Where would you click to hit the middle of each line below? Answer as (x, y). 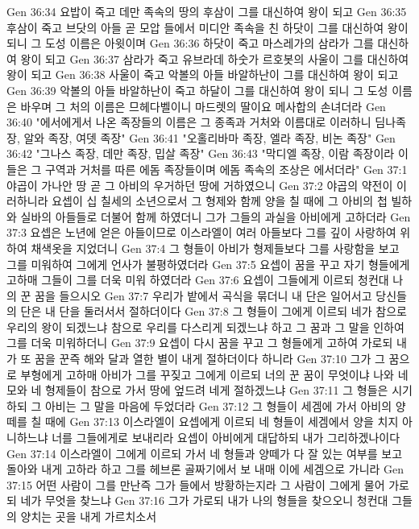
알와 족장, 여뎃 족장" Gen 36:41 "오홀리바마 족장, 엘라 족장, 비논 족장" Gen (209, 137)
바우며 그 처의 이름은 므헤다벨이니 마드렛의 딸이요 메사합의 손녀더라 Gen (203, 106)
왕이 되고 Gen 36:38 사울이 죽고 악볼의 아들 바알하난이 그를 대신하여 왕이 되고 (203, 74)
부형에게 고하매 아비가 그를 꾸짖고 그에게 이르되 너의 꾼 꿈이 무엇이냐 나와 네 (214, 374)
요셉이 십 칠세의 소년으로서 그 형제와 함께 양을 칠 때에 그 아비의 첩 (220, 201)
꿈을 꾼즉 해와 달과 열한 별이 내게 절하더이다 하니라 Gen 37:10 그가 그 (210, 359)
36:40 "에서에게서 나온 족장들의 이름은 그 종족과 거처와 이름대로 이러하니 (189, 122)
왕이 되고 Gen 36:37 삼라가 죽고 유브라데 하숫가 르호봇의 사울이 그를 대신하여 (215, 58)
